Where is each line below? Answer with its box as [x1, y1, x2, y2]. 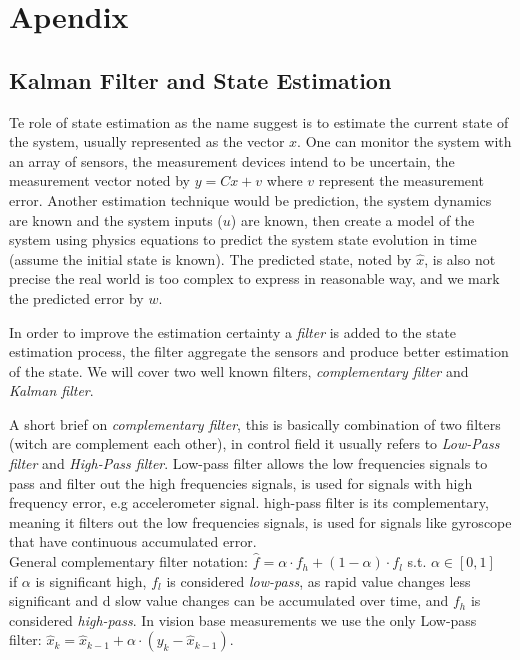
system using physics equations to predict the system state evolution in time [9, 229, 477, 250]
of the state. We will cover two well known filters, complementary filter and [9, 360, 469, 381]
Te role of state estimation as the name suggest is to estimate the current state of [9, 111, 509, 132]
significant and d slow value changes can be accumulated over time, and [9, 590, 449, 611]
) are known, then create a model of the [230, 209, 475, 230]
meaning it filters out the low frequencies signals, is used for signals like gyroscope [9, 511, 512, 532]
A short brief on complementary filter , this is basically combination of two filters [9, 413, 501, 434]
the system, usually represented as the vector [9, 131, 285, 152]
